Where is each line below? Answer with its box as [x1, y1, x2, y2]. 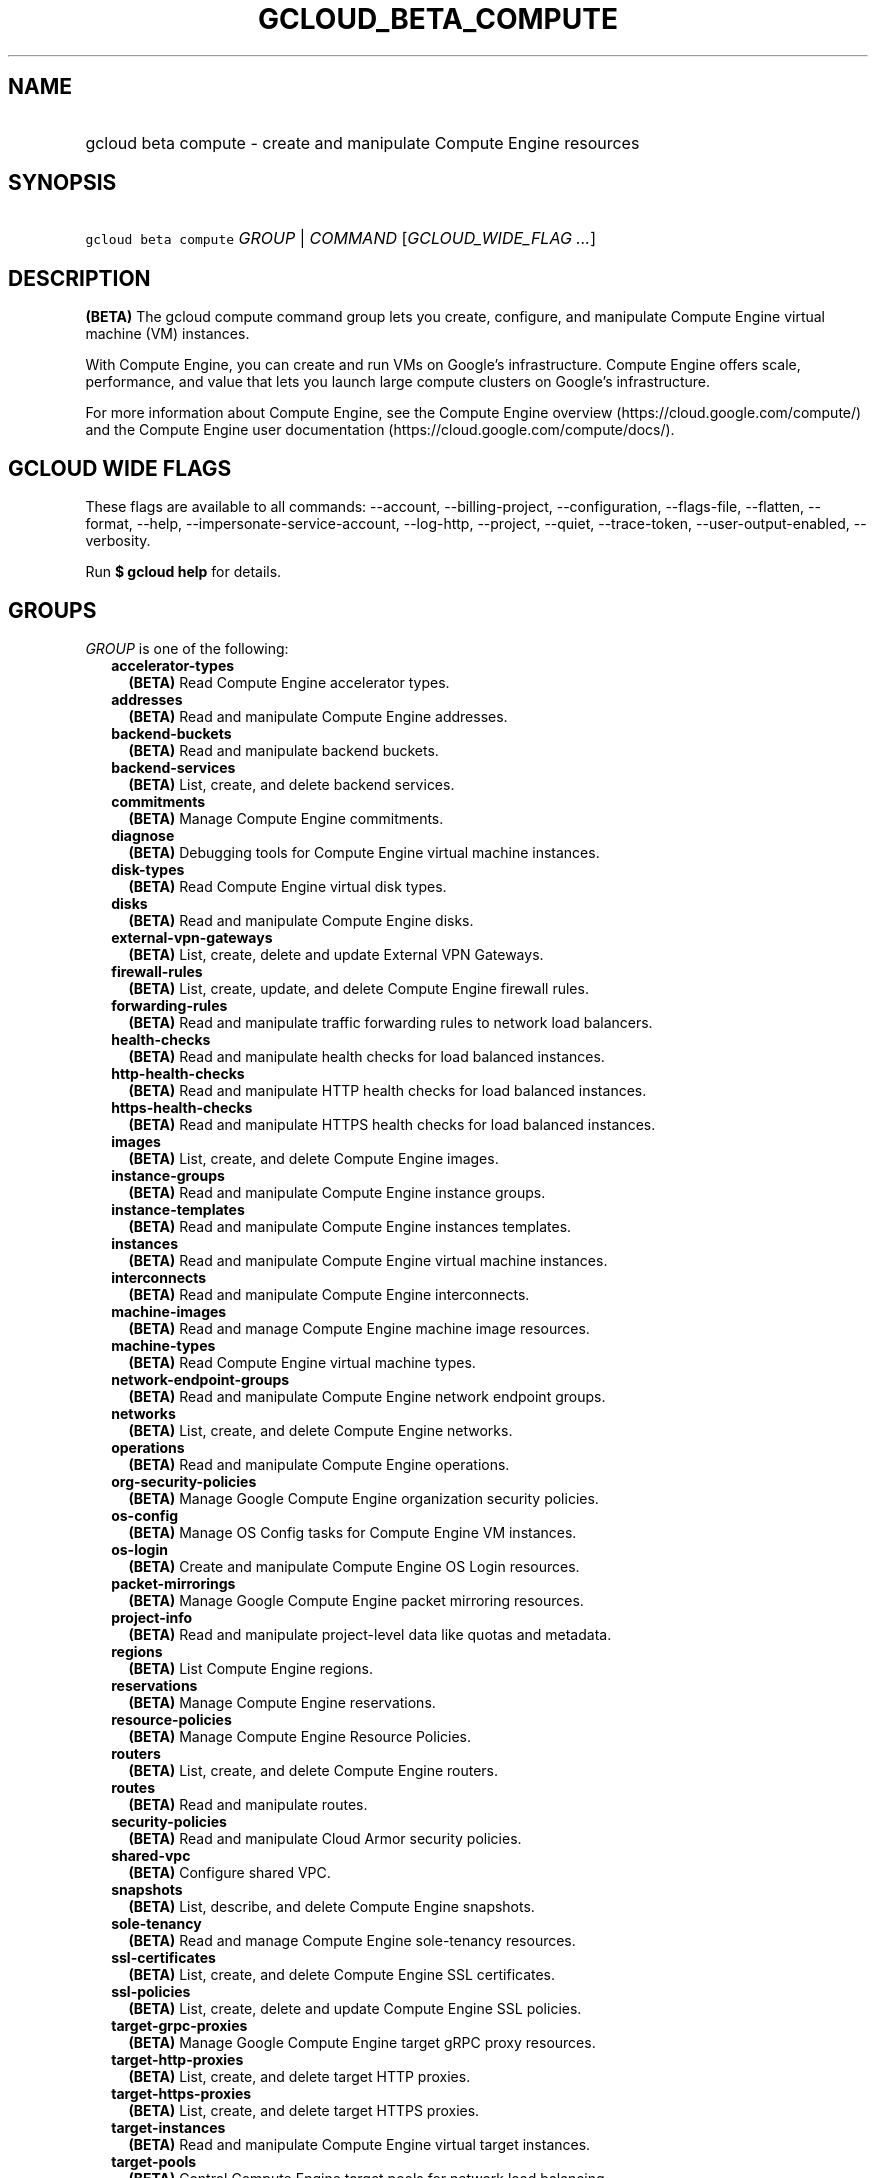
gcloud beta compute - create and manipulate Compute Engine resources [85, 132, 640, 153]
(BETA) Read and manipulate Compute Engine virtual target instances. [128, 2135, 591, 2153]
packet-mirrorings [111, 1574, 236, 1592]
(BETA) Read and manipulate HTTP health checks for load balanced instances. [128, 1081, 647, 1099]
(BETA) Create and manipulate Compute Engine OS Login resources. [128, 1557, 580, 1575]
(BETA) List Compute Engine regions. [128, 1659, 373, 1677]
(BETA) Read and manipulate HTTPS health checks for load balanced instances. [128, 1115, 656, 1133]
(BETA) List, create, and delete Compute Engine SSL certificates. [128, 1965, 556, 1983]
